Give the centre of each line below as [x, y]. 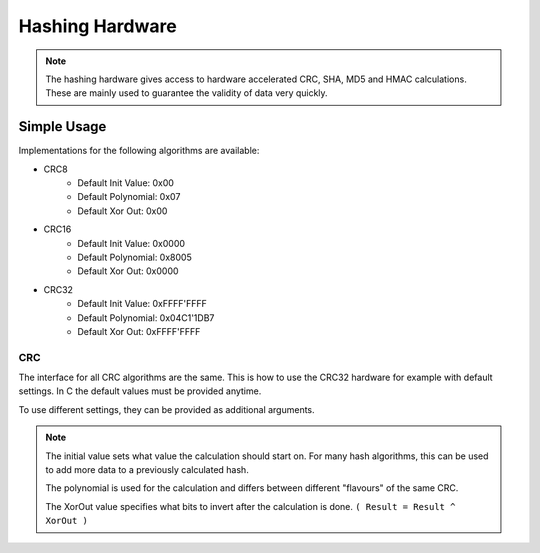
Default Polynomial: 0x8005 [134, 257]
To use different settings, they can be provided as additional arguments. [166, 409]
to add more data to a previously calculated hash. [147, 470]
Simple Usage [62, 126]
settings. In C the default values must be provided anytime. [140, 391]
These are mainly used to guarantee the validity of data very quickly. [187, 93]
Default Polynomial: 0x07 [129, 197]
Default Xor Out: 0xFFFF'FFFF [139, 331]
